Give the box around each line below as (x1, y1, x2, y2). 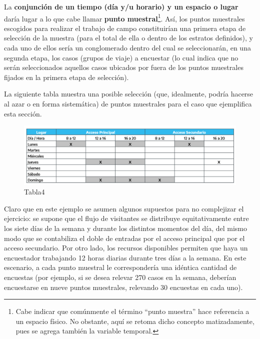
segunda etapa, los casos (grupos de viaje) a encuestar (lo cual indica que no (4, 52, 238, 62)
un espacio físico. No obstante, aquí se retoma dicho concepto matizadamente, (15, 315, 254, 326)
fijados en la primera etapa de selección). (4, 71, 129, 82)
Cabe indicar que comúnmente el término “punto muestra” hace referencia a (15, 306, 249, 316)
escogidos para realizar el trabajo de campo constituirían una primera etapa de (4, 22, 246, 33)
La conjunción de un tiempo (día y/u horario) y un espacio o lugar (4, 1, 238, 11)
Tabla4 (24, 186, 45, 197)
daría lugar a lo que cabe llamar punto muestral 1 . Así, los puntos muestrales (4, 11, 245, 23)
